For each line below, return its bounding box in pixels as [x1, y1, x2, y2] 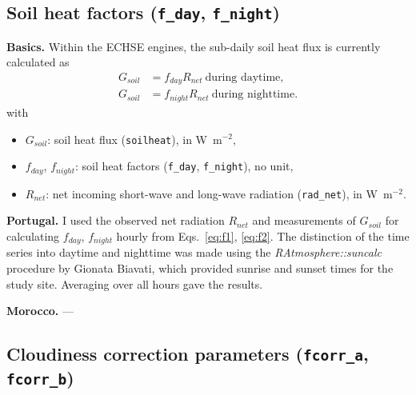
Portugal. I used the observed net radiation [6, 212, 225, 229]
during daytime [205, 71, 281, 83]
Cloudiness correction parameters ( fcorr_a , [6, 341, 369, 366]
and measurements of [252, 212, 356, 229]
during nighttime [211, 89, 295, 101]
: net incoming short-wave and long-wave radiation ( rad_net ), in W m [46, 185, 393, 201]
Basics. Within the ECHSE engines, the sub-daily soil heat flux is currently [6, 38, 381, 54]
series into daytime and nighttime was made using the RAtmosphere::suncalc [6, 244, 382, 261]
